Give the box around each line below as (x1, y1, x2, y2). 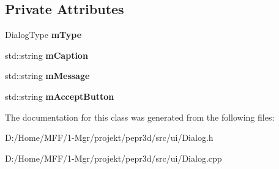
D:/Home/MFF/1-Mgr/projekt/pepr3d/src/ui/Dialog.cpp (5, 151, 222, 164)
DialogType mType (5, 28, 82, 41)
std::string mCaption (5, 48, 88, 61)
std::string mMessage (5, 69, 90, 82)
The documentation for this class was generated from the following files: (5, 110, 275, 123)
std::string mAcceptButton (5, 89, 114, 102)
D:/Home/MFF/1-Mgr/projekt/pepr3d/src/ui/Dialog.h (5, 131, 214, 144)
